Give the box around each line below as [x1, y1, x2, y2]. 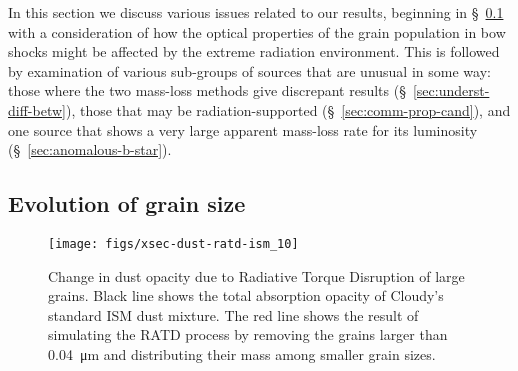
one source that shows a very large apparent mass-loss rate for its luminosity [8, 119, 478, 140]
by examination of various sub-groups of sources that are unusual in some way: [8, 60, 491, 81]
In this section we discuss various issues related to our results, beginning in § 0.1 [8, 2, 504, 22]
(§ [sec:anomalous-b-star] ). [8, 139, 172, 160]
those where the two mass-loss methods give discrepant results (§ [8, 80, 406, 101]
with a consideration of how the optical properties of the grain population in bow [8, 21, 506, 42]
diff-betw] [8, 99, 66, 120]
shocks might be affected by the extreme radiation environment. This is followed [8, 41, 500, 62]
